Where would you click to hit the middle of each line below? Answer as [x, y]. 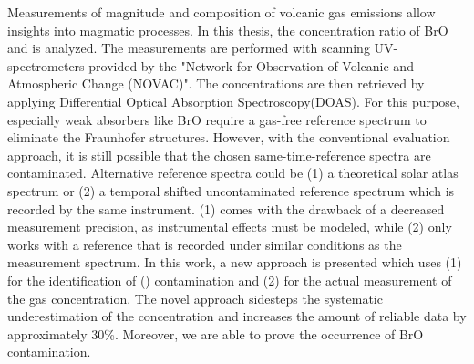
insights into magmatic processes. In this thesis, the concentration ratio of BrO [228, 30]
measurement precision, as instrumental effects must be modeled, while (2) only [230, 227]
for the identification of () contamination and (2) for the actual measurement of [230, 280]
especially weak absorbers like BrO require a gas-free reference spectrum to [217, 119]
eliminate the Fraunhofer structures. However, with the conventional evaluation [229, 137]
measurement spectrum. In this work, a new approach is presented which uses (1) [235, 262]
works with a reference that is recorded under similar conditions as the [205, 244]
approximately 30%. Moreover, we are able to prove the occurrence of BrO [216, 333]
